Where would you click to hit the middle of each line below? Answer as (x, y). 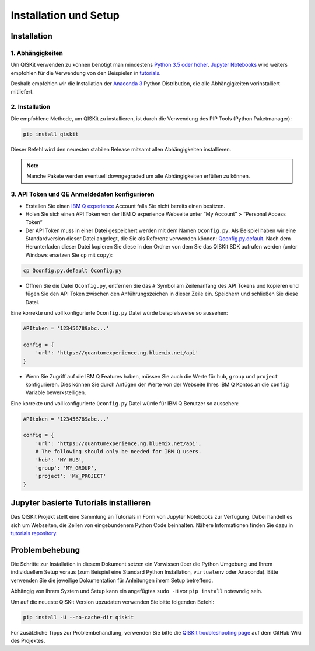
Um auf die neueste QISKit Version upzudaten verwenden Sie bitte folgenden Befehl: (113, 602)
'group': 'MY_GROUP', (66, 468)
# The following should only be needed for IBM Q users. (118, 452)
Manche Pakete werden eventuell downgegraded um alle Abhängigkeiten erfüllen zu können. (138, 176)
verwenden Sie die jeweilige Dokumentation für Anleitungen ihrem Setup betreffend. (112, 580)
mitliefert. (22, 92)
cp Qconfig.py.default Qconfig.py (72, 270)
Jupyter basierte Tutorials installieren (81, 503)
